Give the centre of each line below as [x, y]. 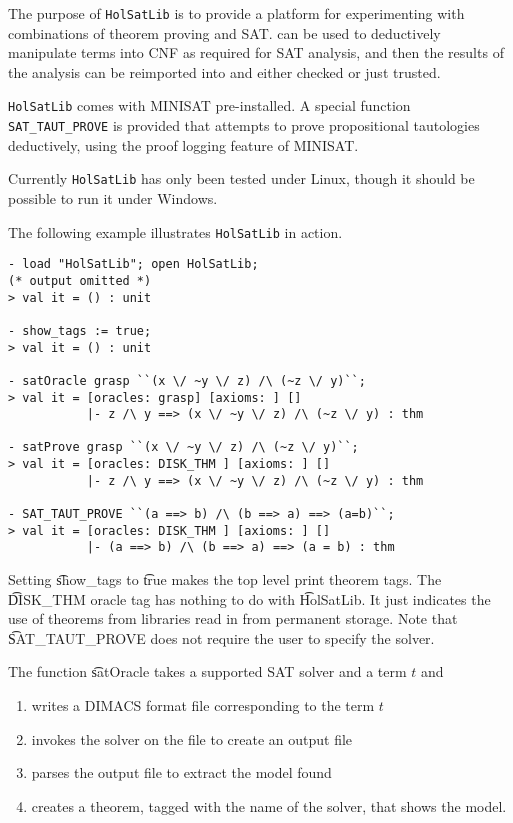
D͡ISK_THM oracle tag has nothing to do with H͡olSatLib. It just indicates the [249, 598]
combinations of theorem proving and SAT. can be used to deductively [224, 32]
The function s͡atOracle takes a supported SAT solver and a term [207, 671]
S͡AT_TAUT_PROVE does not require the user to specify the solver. [221, 637]
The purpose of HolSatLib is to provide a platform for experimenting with [236, 13]
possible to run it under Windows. [113, 198]
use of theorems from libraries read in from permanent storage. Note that [233, 618]
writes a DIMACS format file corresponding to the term [203, 705]
